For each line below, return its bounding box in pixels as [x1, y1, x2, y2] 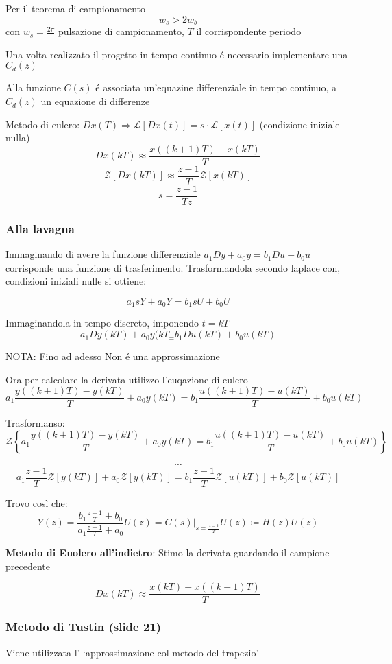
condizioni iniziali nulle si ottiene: [5, 274, 147, 288]
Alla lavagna [5, 220, 75, 237]
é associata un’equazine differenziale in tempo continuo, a [95, 80, 337, 95]
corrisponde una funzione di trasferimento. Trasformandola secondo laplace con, [5, 260, 341, 274]
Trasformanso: [5, 416, 65, 430]
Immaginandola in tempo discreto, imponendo [5, 316, 199, 330]
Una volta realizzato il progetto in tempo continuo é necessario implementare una [5, 47, 348, 61]
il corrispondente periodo [196, 24, 302, 38]
